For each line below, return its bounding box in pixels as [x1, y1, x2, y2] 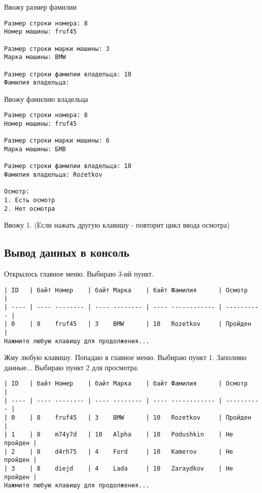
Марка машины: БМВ [4, 146, 66, 153]
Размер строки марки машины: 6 [4, 137, 110, 145]
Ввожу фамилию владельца [4, 93, 88, 104]
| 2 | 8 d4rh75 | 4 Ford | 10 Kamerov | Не [4, 448, 234, 455]
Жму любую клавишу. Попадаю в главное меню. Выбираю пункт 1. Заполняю [4, 352, 247, 363]
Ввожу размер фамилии [4, 2, 77, 12]
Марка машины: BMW [4, 53, 66, 61]
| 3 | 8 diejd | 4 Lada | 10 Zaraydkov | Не [4, 465, 234, 473]
